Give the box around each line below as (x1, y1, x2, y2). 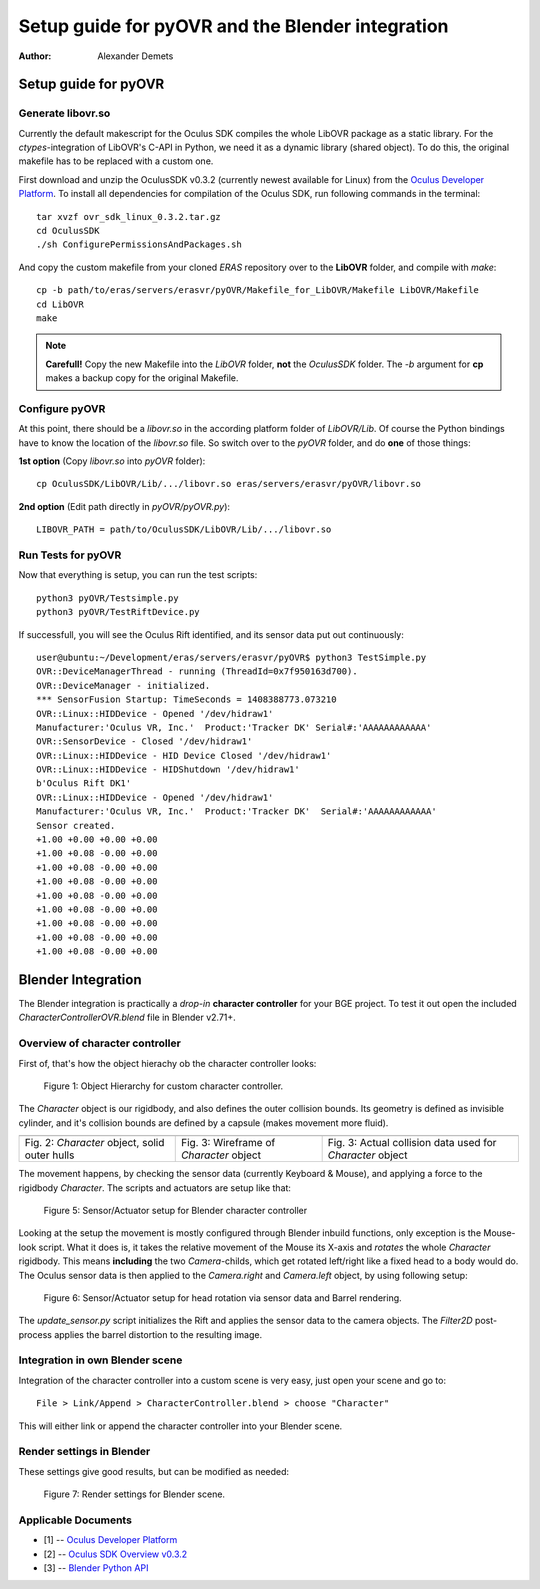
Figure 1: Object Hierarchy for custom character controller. (43, 1080, 284, 1092)
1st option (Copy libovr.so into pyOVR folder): (18, 455, 206, 467)
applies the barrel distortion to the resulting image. (53, 1328, 263, 1340)
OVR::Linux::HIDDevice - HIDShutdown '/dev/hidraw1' (36, 764, 300, 775)
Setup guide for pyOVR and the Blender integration (18, 15, 449, 37)
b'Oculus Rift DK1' (36, 778, 132, 789)
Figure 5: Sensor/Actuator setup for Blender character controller (43, 1204, 308, 1216)
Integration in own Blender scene (18, 1353, 183, 1367)
